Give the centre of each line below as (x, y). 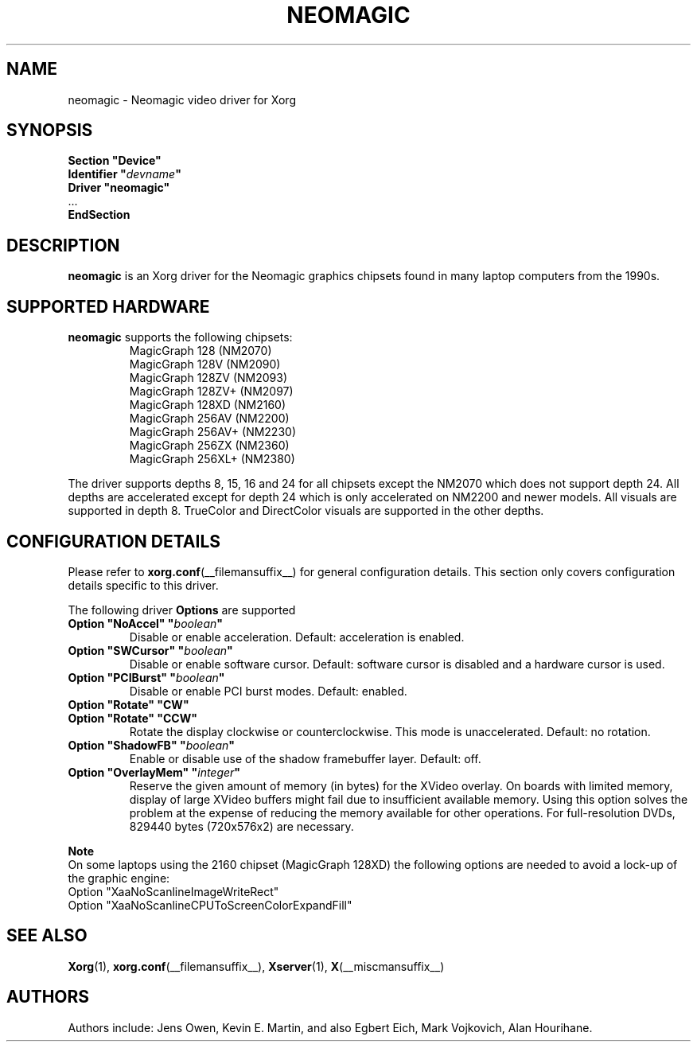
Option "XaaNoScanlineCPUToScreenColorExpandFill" (210, 905)
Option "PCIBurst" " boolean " (146, 677)
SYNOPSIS (50, 131)
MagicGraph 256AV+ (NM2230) (212, 432)
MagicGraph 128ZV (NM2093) (208, 378)
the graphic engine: (119, 878)
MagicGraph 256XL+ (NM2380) (212, 459)
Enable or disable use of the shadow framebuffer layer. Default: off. (305, 758)
